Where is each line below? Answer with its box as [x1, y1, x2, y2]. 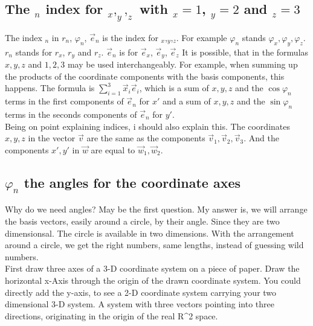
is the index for [102, 31, 158, 43]
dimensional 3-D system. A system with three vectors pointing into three [5, 298, 275, 310]
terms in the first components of [5, 95, 124, 107]
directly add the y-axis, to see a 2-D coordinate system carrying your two [5, 286, 277, 298]
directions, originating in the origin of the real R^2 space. [5, 309, 218, 322]
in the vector [28, 132, 76, 144]
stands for [15, 45, 53, 58]
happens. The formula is [5, 81, 95, 94]
